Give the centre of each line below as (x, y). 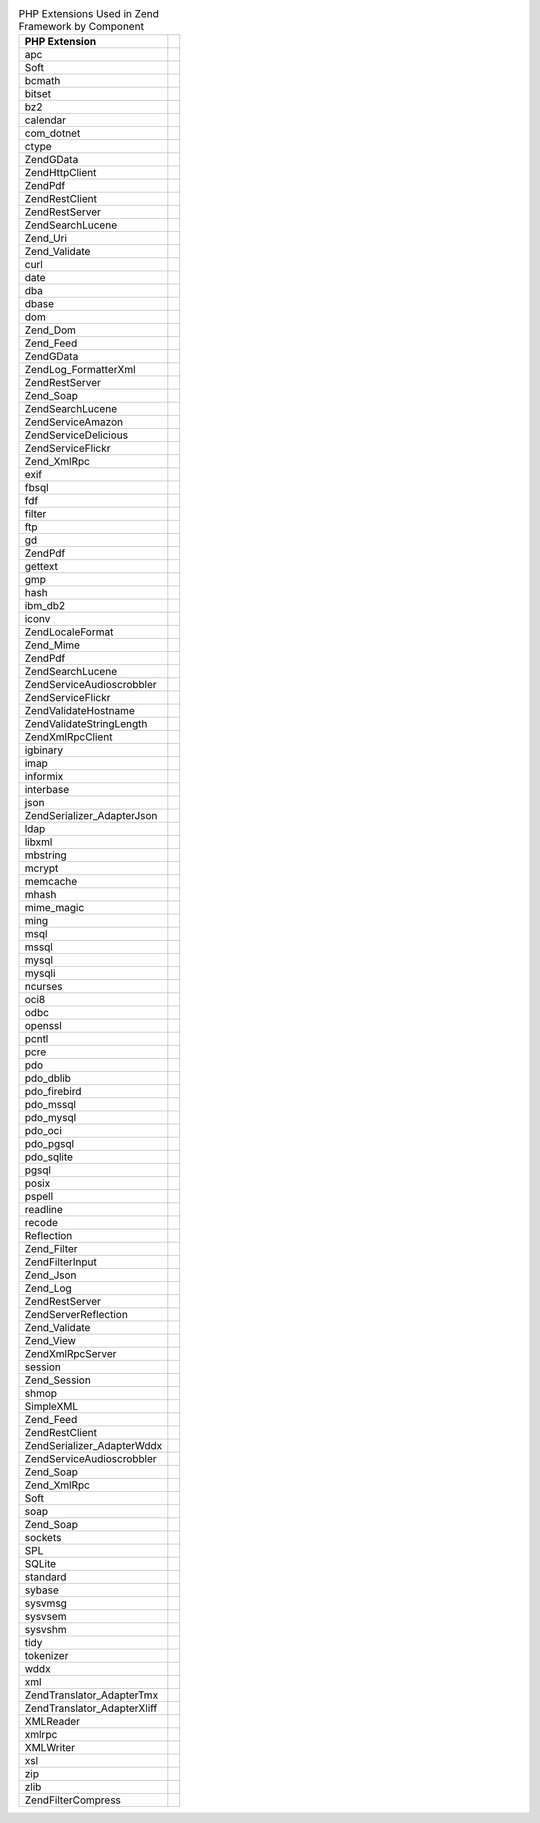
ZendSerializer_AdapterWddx (93, 1446)
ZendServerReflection (76, 1315)
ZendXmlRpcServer (70, 1354)
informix (44, 777)
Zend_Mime (52, 645)
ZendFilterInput (60, 1262)
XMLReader (52, 1722)
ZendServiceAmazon (74, 422)
